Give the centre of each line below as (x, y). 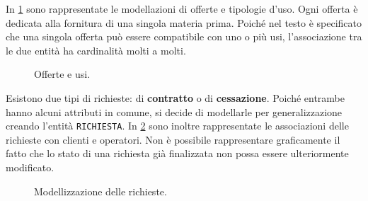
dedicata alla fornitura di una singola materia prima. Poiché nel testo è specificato (184, 22)
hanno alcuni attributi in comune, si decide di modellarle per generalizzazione (174, 111)
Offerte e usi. (62, 74)
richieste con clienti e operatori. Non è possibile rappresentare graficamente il (173, 139)
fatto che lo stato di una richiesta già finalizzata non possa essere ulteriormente (177, 153)
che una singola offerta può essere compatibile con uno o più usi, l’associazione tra (184, 36)
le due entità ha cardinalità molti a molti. (96, 50)
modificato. (30, 167)
